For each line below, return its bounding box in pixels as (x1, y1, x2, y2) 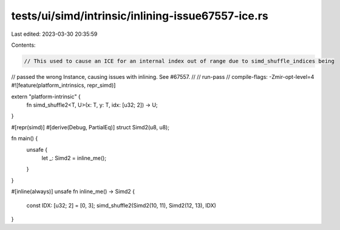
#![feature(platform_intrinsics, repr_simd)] (11, 82, 116, 89)
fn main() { (11, 135, 38, 142)
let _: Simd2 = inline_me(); (41, 155, 106, 162)
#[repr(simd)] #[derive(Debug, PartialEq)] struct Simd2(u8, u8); (11, 123, 170, 130)
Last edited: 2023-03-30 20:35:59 (11, 30, 98, 38)
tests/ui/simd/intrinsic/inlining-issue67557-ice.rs (11, 9, 268, 22)
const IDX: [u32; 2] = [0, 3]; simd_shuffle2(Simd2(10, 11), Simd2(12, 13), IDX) (26, 201, 217, 209)
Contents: (11, 41, 36, 49)
